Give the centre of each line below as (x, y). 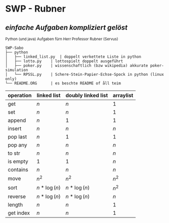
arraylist (123, 95)
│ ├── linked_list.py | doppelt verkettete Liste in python (73, 57)
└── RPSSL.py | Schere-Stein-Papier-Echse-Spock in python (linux (89, 74)
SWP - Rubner (35, 9)
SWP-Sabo (14, 48)
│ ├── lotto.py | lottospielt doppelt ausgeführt (64, 61)
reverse (17, 196)
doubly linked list (87, 95)
